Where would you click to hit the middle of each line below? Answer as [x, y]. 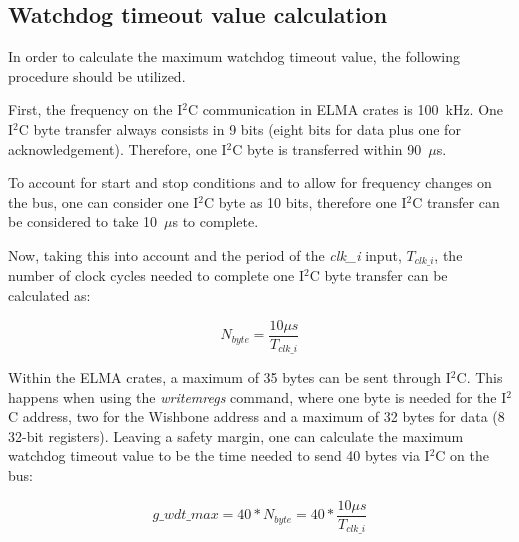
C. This [479, 377]
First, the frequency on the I [95, 109]
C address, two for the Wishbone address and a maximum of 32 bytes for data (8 [256, 416]
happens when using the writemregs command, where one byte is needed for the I [257, 396]
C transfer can [456, 201]
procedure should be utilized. [97, 75]
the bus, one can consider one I [103, 201]
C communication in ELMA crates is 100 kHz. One [345, 109]
